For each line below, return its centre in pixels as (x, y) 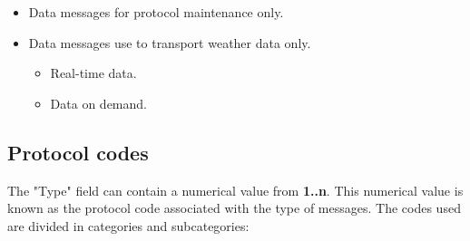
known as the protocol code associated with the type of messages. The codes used (234, 208)
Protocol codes (78, 152)
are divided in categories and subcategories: (128, 225)
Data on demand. (98, 103)
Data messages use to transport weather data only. (170, 42)
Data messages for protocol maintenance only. (156, 12)
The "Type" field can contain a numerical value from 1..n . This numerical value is (235, 190)
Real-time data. (93, 73)
